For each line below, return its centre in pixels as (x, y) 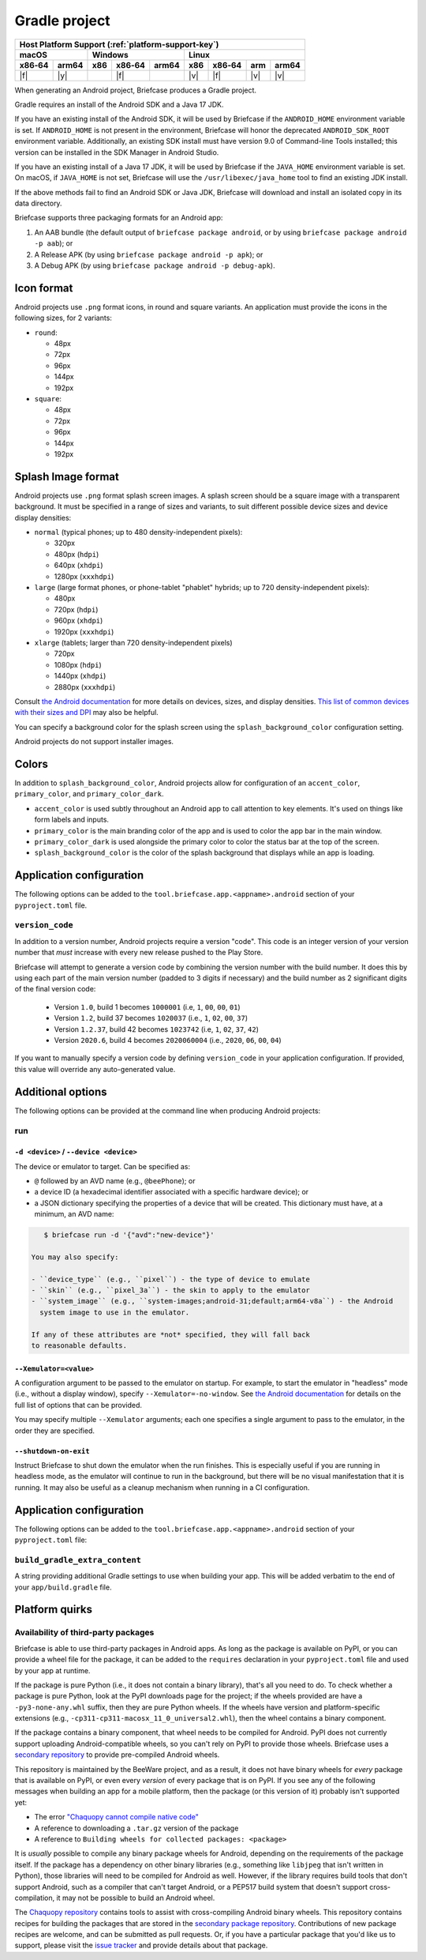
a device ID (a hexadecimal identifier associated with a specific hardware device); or (172, 1192)
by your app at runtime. (52, 1670)
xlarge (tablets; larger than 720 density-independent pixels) (133, 642)
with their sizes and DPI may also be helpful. (87, 713)
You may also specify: (75, 1257)
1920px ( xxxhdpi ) (84, 631)
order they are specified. (54, 1431)
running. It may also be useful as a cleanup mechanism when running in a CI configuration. (162, 1487)
